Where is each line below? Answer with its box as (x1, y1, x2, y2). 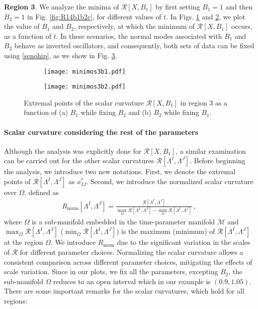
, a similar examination (175, 145, 246, 156)
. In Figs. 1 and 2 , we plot (166, 11, 246, 21)
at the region (4, 237, 43, 247)
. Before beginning (189, 155, 246, 166)
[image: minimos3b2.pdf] (44, 83, 126, 91)
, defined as (24, 187, 59, 198)
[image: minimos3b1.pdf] (44, 68, 126, 75)
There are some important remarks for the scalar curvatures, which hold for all (4, 286, 245, 296)
